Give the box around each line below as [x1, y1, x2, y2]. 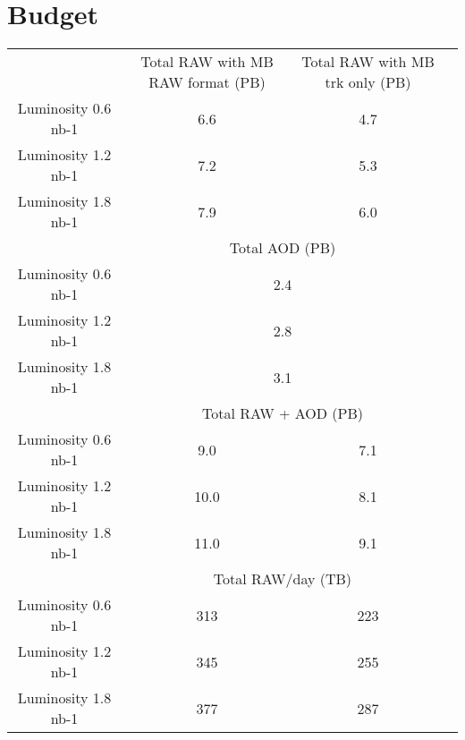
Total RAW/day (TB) [213, 568, 352, 590]
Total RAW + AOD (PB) [201, 403, 363, 424]
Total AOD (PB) [229, 237, 336, 259]
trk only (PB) [325, 72, 411, 93]
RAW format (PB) [148, 72, 266, 93]
